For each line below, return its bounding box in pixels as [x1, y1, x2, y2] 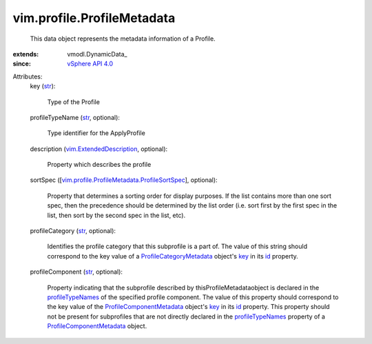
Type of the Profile [47, 97, 100, 106]
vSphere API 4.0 [67, 59, 114, 68]
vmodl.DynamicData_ [67, 50, 127, 58]
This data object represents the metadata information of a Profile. [30, 34, 216, 43]
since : [12, 59, 31, 68]
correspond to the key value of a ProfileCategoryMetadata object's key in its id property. [47, 252, 299, 260]
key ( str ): [30, 82, 56, 90]
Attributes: [12, 72, 43, 81]
